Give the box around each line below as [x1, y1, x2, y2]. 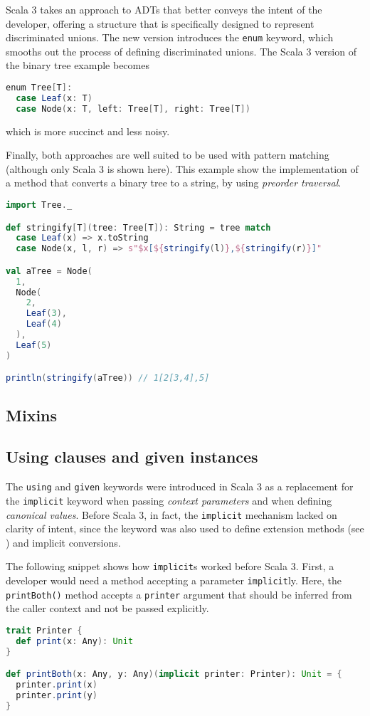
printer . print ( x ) [16, 680, 97, 690]
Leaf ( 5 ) [16, 339, 52, 350]
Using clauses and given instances [6, 446, 258, 468]
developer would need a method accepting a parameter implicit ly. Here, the [6, 573, 342, 588]
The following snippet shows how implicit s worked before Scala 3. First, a [6, 559, 334, 574]
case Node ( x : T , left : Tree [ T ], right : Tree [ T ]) [16, 103, 250, 114]
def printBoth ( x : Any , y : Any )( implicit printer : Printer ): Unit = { [6, 669, 342, 680]
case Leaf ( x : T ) [16, 93, 92, 103]
